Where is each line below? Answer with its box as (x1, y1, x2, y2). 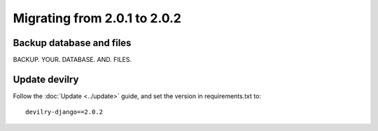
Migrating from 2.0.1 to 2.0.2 (13, 10, 182, 26)
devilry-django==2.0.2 (25, 108, 104, 116)
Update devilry (13, 73, 79, 85)
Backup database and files (13, 37, 132, 49)
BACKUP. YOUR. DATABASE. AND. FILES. (13, 56, 132, 64)
